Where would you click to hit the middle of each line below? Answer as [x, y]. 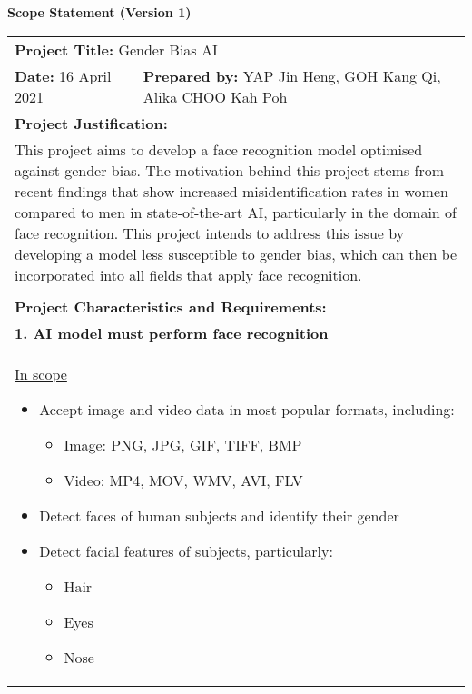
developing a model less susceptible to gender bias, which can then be [236, 253]
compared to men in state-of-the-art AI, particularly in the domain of [236, 212]
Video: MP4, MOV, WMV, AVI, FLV [183, 480]
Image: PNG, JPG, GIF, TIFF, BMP [183, 444]
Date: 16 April [63, 75]
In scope [41, 373]
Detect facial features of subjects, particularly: [186, 550]
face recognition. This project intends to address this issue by [210, 233]
